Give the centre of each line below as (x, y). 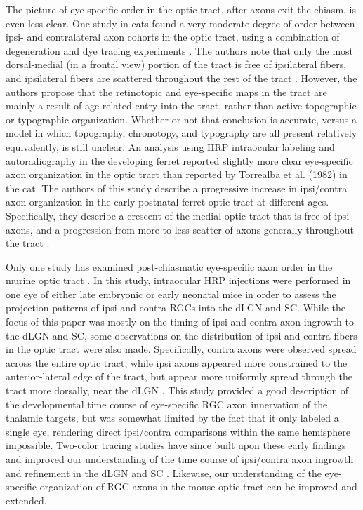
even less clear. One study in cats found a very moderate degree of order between (180, 23)
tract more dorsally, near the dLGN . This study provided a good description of (177, 390)
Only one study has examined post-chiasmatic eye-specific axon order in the (169, 266)
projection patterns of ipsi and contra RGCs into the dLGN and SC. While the (176, 308)
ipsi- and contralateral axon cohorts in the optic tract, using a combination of (173, 37)
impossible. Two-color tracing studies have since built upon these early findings (176, 445)
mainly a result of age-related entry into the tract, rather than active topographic (181, 106)
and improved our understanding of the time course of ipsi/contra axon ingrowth (180, 459)
